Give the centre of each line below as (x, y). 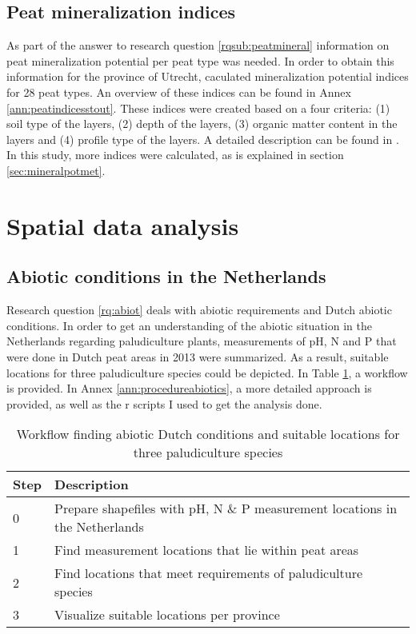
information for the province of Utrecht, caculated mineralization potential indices (208, 76)
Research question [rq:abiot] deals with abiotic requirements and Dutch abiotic (199, 310)
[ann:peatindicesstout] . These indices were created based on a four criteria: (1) (198, 108)
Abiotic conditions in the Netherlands (166, 276)
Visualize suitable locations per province (167, 615)
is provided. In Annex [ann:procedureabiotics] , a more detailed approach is (189, 388)
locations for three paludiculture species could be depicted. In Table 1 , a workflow (207, 372)
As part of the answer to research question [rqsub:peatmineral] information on (198, 45)
